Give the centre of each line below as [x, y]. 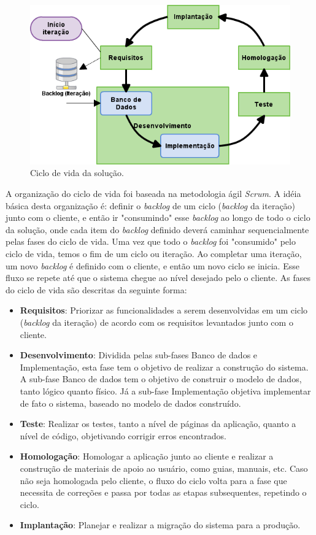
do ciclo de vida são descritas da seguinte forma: [96, 289]
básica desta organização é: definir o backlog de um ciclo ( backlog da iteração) [151, 205]
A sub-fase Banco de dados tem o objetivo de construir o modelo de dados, [161, 379]
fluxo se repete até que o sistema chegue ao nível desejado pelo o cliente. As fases [158, 278]
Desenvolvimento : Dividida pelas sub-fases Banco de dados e [139, 355]
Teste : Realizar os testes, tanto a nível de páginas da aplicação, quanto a [158, 424]
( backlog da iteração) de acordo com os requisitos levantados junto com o [156, 322]
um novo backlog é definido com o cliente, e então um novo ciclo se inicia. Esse [152, 265]
